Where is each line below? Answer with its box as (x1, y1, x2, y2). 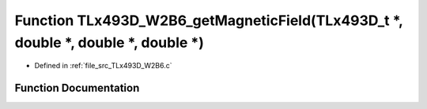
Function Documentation (14, 82, 140, 95)
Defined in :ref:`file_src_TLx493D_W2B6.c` (34, 61, 173, 71)
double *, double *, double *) (14, 34, 205, 51)
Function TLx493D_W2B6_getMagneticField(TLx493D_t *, (14, 12, 403, 29)
